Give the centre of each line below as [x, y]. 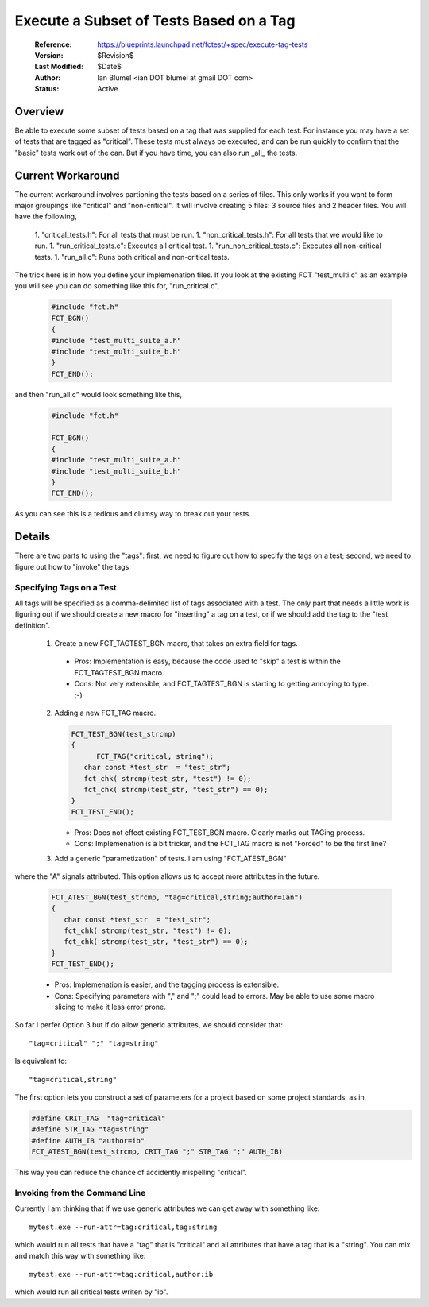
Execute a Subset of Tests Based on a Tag [155, 21]
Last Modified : [59, 67]
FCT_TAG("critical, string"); [155, 756]
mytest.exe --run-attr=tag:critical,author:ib [121, 1274]
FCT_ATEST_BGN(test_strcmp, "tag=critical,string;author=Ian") [177, 897]
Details [33, 537]
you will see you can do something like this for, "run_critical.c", [117, 286]
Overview [39, 111]
